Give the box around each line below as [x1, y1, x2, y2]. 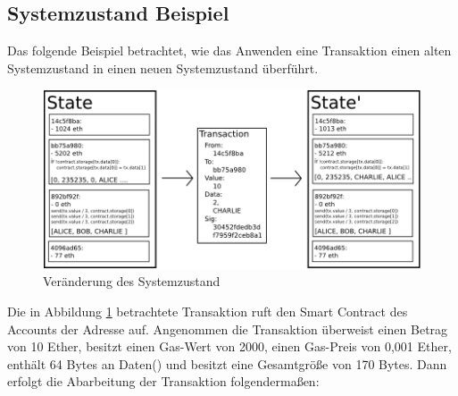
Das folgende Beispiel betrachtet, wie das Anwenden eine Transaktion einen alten [7, 41, 452, 60]
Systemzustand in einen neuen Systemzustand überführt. [7, 58, 319, 77]
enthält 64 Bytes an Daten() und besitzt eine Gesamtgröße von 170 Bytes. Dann [7, 354, 447, 373]
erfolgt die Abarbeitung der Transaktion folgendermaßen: [7, 372, 320, 391]
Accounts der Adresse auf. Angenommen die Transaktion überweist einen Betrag [7, 319, 448, 338]
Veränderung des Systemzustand [43, 272, 221, 291]
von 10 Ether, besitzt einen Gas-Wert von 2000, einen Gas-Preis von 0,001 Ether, [7, 337, 452, 356]
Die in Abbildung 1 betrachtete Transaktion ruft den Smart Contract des [7, 301, 408, 320]
